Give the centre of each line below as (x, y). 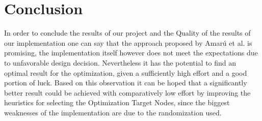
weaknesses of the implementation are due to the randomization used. (113, 112)
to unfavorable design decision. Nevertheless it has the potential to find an (120, 62)
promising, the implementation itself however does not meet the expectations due (131, 53)
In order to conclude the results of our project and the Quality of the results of (127, 33)
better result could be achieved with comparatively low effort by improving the (127, 92)
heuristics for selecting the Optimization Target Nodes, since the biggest (117, 102)
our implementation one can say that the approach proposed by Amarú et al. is (128, 42)
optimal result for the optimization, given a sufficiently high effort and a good (126, 72)
